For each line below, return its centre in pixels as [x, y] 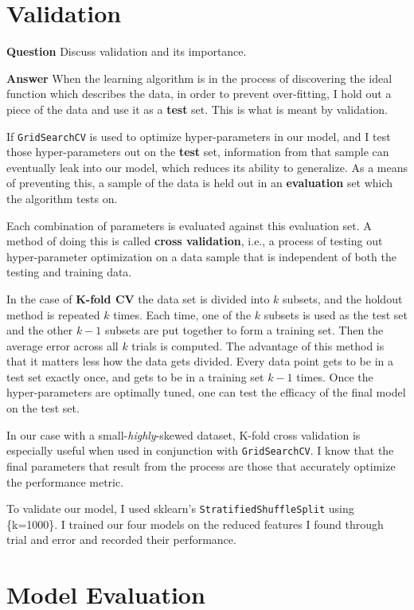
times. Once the [335, 376]
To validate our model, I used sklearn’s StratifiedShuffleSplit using [180, 508]
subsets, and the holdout [343, 298]
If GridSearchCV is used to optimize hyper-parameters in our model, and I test [199, 136]
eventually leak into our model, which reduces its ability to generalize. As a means [207, 167]
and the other [40, 330]
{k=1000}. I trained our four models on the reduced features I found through [195, 524]
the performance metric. [65, 481]
